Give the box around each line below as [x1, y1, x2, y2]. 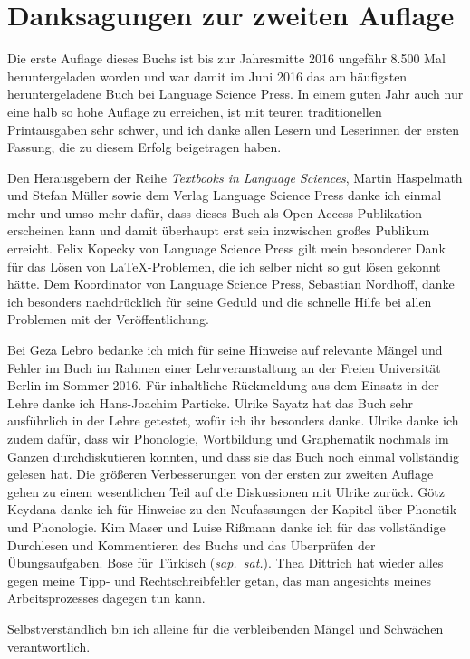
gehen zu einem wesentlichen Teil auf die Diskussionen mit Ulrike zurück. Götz [7, 482, 445, 501]
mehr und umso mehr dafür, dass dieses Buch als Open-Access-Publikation [7, 203, 423, 222]
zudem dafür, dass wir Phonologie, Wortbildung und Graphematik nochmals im [7, 429, 449, 447]
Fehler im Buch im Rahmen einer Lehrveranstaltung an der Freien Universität [7, 358, 441, 377]
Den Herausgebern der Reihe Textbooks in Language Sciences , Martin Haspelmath [7, 167, 463, 186]
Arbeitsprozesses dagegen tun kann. [7, 588, 206, 607]
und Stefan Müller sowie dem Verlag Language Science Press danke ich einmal [7, 186, 442, 205]
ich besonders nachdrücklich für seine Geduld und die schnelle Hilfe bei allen [7, 291, 432, 310]
